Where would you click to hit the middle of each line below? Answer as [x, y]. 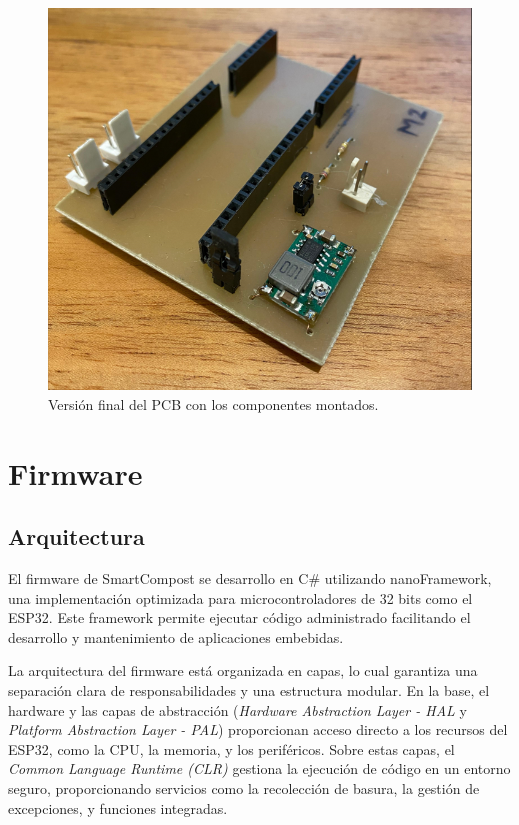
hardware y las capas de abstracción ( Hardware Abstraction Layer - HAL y [237, 709]
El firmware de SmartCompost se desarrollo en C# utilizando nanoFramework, [250, 578]
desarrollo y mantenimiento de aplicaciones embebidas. [176, 636]
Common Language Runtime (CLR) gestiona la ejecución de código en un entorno [259, 768]
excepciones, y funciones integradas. [118, 807]
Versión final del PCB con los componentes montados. [213, 403]
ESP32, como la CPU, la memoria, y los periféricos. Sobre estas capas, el [231, 748]
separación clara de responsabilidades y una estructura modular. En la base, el [249, 690]
